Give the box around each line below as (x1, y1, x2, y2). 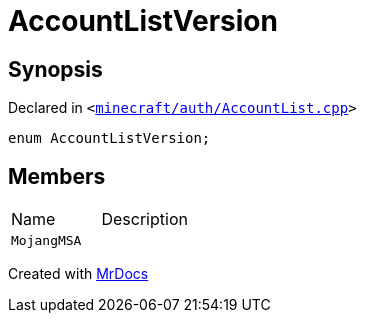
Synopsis (8, 56, 103, 82)
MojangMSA (11, 233, 82, 249)
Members (8, 163, 106, 189)
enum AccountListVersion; (8, 130, 211, 147)
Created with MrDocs (8, 265, 149, 283)
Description (101, 209, 188, 230)
